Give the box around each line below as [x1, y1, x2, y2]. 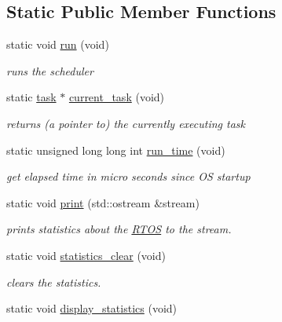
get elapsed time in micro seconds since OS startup [6, 168, 251, 185]
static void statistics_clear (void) [6, 247, 166, 263]
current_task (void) [68, 89, 165, 105]
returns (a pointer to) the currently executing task [6, 115, 246, 131]
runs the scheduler [6, 62, 93, 79]
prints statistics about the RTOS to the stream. [6, 221, 232, 237]
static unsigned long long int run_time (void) [6, 141, 225, 158]
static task [6, 89, 57, 105]
